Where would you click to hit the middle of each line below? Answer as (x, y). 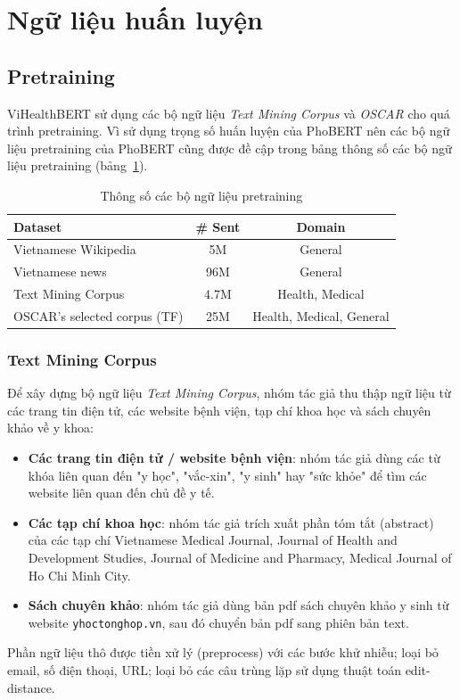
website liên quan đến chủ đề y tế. (121, 493)
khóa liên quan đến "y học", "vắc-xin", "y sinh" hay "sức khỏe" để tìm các (227, 475)
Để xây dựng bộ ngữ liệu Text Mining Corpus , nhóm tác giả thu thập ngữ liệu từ (229, 393)
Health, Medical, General (321, 315)
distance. (31, 687)
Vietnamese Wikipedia (75, 249)
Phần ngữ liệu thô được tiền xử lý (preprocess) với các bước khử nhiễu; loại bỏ (223, 652)
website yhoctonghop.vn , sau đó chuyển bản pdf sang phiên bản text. (218, 622)
